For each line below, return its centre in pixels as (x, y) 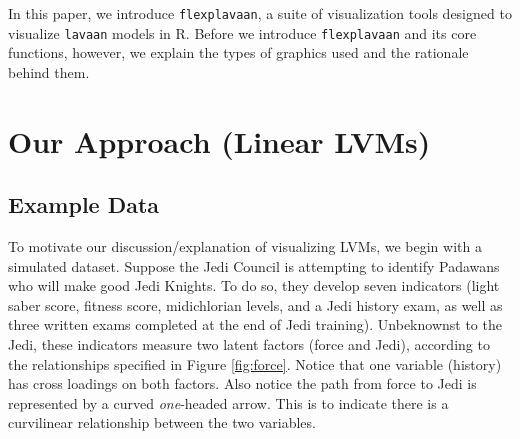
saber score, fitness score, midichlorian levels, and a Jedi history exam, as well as (255, 304)
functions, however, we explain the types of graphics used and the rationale (238, 52)
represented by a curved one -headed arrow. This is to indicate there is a (228, 402)
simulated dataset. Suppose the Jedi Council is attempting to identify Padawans (254, 265)
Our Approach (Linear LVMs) (219, 140)
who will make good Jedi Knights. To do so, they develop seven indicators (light (254, 285)
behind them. (49, 71)
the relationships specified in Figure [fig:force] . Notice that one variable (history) (255, 363)
